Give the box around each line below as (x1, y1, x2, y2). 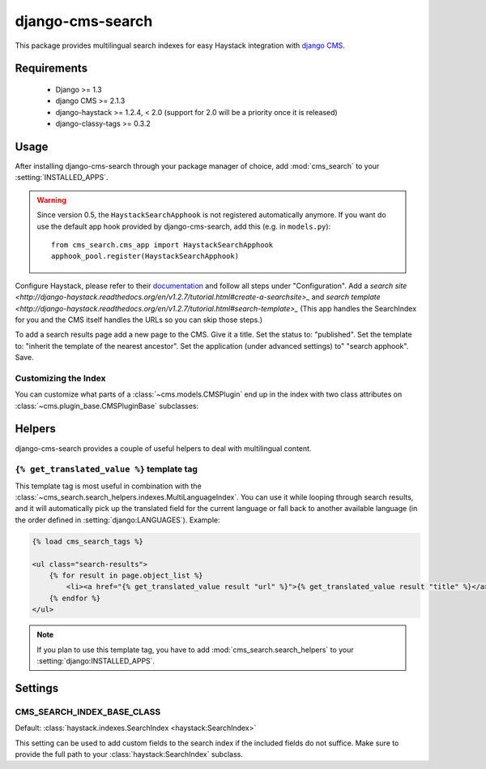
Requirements (15, 62, 88, 75)
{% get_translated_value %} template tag (15, 463, 198, 475)
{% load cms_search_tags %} (32, 536, 143, 546)
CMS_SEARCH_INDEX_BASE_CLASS (15, 706, 161, 717)
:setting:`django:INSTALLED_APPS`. (36, 655, 156, 665)
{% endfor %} (49, 593, 101, 603)
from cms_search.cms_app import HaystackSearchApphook (51, 240, 274, 249)
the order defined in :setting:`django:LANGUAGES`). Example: (15, 515, 220, 525)
